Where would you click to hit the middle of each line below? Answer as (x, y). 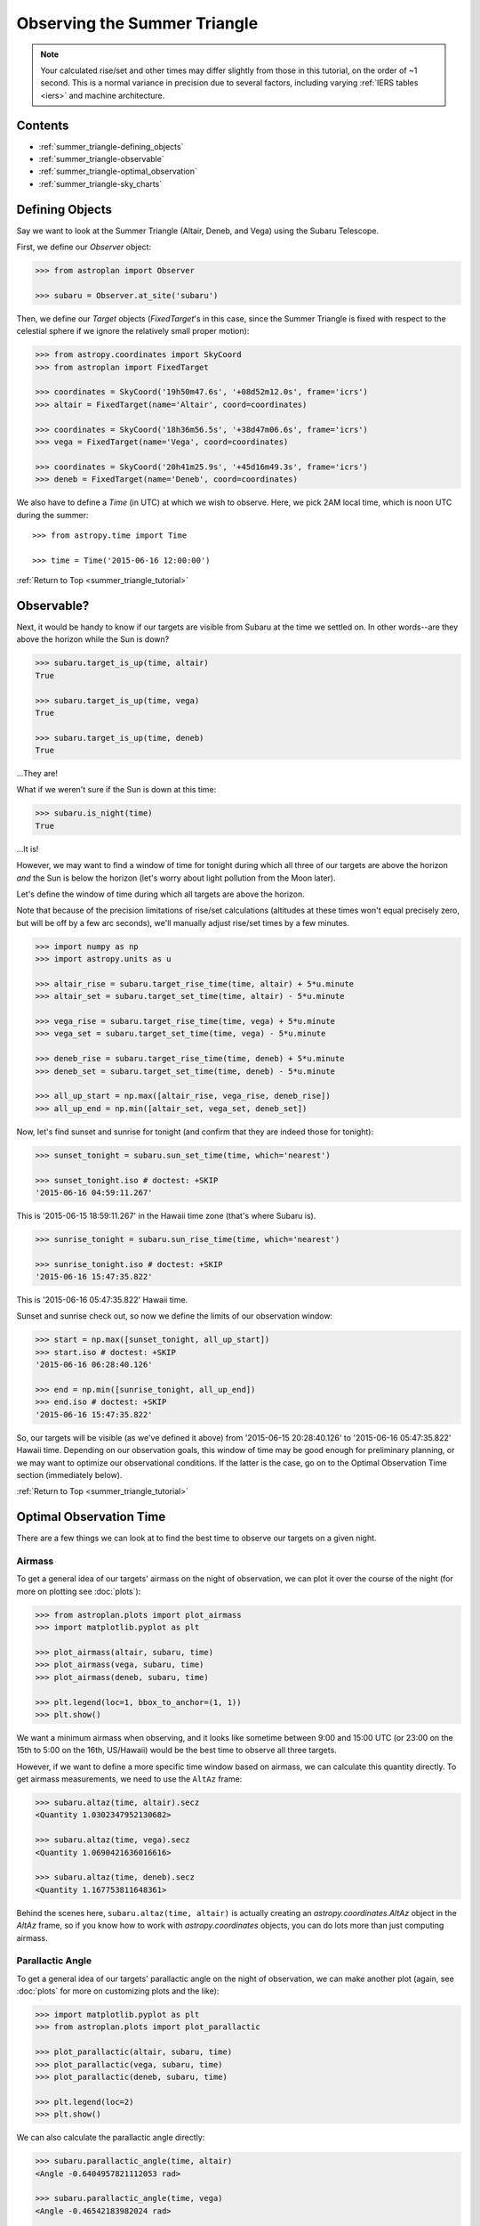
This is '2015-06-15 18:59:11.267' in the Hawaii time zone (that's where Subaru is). (166, 1215)
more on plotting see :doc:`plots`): (79, 1591)
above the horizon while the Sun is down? (93, 639)
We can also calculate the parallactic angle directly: (111, 2138)
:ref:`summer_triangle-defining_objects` (111, 146)
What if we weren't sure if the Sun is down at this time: (116, 790)
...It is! (28, 849)
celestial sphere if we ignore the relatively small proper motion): (133, 331)
